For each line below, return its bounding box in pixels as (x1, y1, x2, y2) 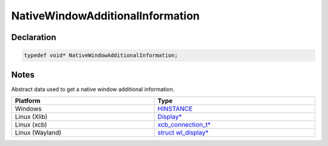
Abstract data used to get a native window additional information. (11, 85, 175, 93)
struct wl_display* (157, 128, 209, 137)
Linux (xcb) (15, 121, 47, 129)
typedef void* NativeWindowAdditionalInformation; (24, 52, 179, 59)
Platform (15, 97, 41, 105)
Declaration (11, 32, 56, 42)
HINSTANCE (157, 105, 193, 113)
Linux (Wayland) (15, 128, 62, 137)
